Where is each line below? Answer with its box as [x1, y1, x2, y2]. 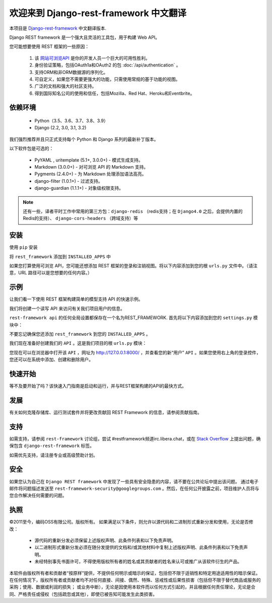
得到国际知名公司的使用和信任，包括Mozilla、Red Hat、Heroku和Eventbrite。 [34, 90, 195, 96]
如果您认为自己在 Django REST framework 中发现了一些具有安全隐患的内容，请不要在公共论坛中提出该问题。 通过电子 [9, 478, 259, 484]
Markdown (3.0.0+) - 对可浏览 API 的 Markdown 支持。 [34, 164, 149, 170]
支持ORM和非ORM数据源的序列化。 [34, 69, 108, 75]
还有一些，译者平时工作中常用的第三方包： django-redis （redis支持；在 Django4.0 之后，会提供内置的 [23, 208, 243, 214]
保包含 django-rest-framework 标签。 [9, 443, 94, 449]
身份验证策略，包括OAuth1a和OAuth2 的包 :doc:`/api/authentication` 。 [34, 62, 181, 68]
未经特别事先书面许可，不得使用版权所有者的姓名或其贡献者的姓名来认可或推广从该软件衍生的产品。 [34, 559, 242, 565]
